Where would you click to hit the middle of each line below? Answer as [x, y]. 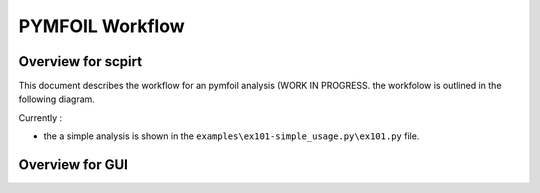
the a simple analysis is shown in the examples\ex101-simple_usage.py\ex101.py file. [231, 136]
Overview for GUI [73, 165]
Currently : [40, 117]
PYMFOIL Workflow [101, 26]
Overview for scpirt [80, 61]
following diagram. [56, 99]
